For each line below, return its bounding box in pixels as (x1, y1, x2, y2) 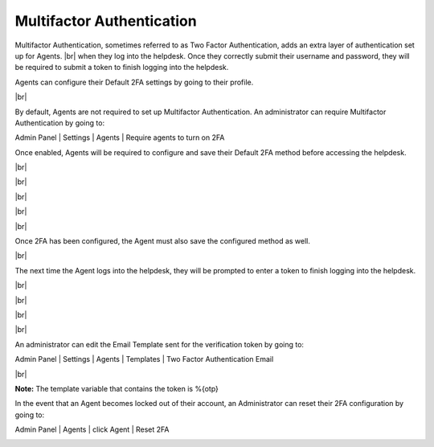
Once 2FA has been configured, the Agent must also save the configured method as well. (14, 236, 311, 246)
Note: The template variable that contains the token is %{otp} (14, 383, 219, 393)
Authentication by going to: (14, 117, 104, 128)
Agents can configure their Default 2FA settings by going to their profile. (14, 77, 254, 87)
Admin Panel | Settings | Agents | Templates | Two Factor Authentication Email (14, 355, 274, 364)
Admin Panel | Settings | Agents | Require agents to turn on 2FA (14, 133, 225, 142)
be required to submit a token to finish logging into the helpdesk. (14, 63, 229, 72)
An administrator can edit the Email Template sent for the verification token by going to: (14, 339, 305, 349)
